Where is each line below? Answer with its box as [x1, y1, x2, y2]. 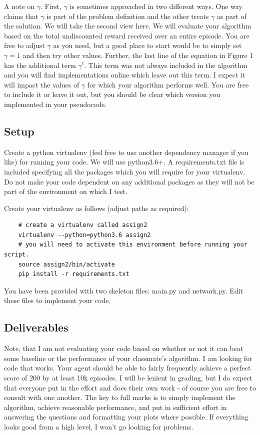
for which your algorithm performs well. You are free [87, 79, 249, 89]
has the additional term [4, 59, 76, 70]
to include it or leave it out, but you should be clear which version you [4, 89, 220, 99]
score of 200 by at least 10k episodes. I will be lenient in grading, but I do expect [4, 372, 252, 383]
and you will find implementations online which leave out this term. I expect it [4, 69, 245, 80]
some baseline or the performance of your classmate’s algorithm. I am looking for [4, 352, 252, 363]
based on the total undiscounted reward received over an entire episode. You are [4, 30, 249, 40]
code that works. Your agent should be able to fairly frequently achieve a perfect [4, 362, 251, 373]
